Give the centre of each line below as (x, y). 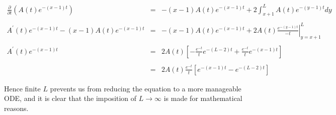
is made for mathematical (203, 98)
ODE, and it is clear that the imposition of (70, 98)
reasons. (16, 108)
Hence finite (22, 88)
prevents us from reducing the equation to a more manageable (146, 88)
